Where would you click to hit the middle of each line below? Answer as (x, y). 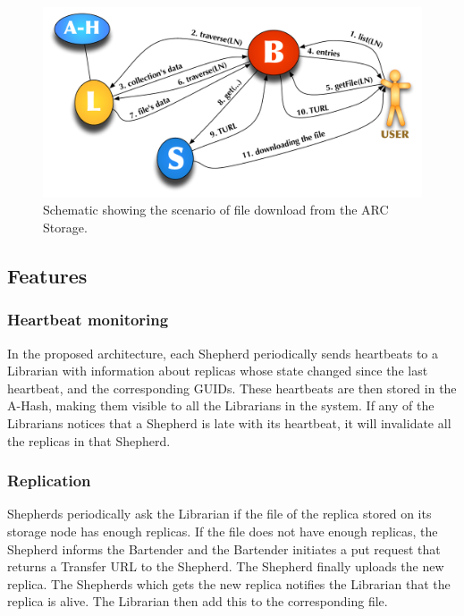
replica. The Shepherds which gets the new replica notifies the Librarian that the (229, 583)
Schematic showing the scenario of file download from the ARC (216, 210)
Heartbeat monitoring (88, 320)
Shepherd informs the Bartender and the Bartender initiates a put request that (224, 548)
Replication (49, 481)
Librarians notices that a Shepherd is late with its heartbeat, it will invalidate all (229, 422)
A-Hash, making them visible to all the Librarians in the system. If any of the (221, 405)
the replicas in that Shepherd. (89, 440)
